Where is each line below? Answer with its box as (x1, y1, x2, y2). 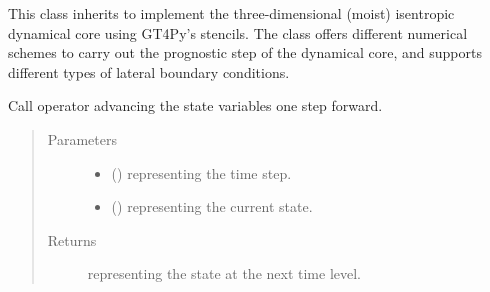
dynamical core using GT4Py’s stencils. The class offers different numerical (8, 22, 468, 43)
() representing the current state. (111, 196, 313, 217)
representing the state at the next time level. (87, 263, 361, 284)
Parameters (47, 128, 117, 149)
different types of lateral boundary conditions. (8, 61, 290, 82)
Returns (47, 229, 97, 250)
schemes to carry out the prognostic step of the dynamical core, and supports (8, 42, 482, 63)
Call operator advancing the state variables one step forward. (8, 95, 383, 116)
